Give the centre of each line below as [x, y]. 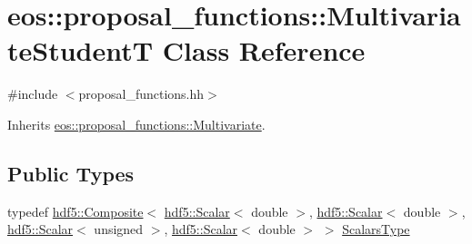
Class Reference [264, 50]
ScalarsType [376, 229]
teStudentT [80, 50]
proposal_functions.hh [141, 94]
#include [33, 94]
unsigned [119, 229]
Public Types [71, 173]
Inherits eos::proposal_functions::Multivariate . [136, 124]
